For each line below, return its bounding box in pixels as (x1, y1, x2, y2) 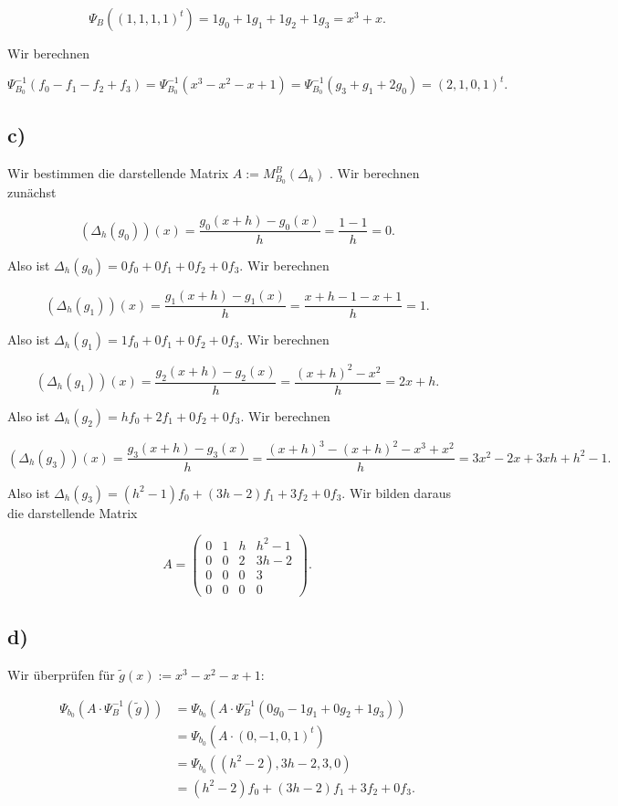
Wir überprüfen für (7, 665, 115, 684)
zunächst (7, 183, 57, 202)
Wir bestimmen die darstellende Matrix (7, 164, 229, 183)
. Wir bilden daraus (341, 483, 451, 502)
